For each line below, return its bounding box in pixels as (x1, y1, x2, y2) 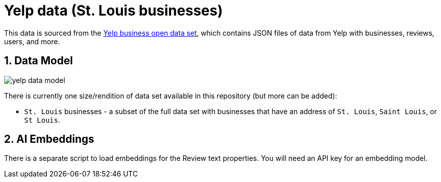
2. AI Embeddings (4, 133, 95, 146)
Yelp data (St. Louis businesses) (4, 2, 223, 19)
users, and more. (4, 37, 60, 46)
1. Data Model (4, 54, 73, 67)
